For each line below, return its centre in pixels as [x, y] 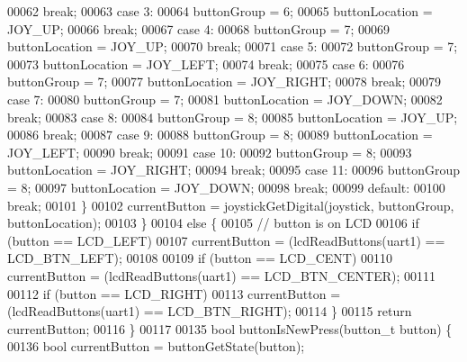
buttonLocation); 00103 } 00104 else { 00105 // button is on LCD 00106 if [213, 223]
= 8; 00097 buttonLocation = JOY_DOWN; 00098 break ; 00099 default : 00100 [226, 187]
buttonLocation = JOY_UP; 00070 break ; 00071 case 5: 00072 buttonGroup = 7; [233, 46]
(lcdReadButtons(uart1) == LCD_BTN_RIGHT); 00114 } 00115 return [210, 311]
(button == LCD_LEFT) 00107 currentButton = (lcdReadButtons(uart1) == [226, 240]
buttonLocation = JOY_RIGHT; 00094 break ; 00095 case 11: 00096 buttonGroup [234, 170]
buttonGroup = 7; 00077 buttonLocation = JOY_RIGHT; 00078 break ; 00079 [224, 81]
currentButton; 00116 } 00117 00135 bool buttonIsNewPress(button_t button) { [230, 328]
